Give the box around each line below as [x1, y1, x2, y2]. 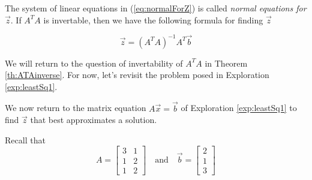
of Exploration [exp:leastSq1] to [181, 101, 297, 114]
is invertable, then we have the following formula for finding [43, 13, 263, 26]
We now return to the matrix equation [5, 101, 146, 114]
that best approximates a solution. [30, 113, 157, 126]
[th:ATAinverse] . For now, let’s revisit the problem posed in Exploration [5, 68, 269, 81]
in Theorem [205, 56, 248, 69]
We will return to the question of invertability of [5, 56, 183, 69]
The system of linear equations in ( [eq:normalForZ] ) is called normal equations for [5, 2, 307, 14]
